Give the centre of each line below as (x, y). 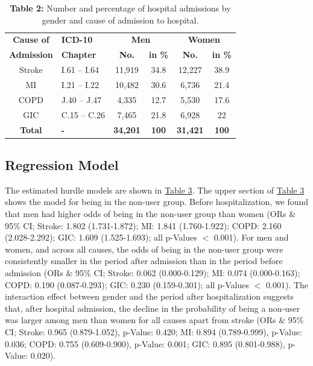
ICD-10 (77, 39)
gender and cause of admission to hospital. (120, 20)
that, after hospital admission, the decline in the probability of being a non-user (153, 308)
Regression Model (62, 164)
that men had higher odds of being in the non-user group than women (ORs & (150, 213)
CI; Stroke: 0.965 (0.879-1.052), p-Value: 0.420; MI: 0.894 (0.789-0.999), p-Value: (153, 331)
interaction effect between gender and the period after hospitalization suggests (149, 296)
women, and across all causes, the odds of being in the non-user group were (144, 249)
